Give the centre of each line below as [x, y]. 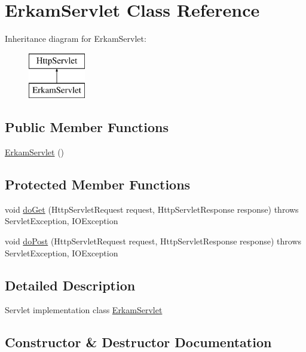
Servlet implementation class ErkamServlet [84, 310]
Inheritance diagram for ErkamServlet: [76, 39]
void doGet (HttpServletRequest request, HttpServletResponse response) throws [152, 209]
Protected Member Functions [98, 184]
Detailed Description [70, 285]
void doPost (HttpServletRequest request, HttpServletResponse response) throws [153, 241]
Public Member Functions [87, 127]
